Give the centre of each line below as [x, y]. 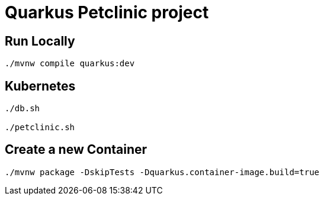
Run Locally [40, 41]
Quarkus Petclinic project [107, 12]
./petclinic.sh [40, 128]
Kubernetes [40, 86]
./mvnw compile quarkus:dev [70, 64]
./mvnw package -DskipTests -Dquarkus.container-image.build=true [162, 172]
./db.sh [23, 109]
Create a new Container [76, 150]
